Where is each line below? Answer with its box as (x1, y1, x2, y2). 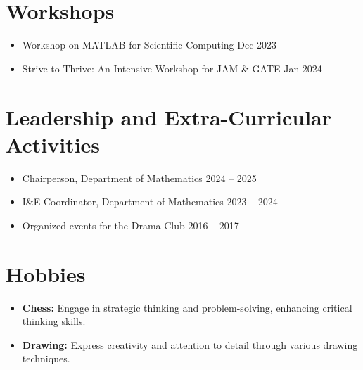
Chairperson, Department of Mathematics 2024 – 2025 (22, 170, 257, 185)
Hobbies (6, 259, 86, 288)
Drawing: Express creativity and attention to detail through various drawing (22, 337, 358, 352)
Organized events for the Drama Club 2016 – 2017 (22, 217, 239, 232)
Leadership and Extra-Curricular (6, 102, 332, 131)
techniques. (22, 351, 70, 366)
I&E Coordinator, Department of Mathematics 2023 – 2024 (22, 194, 278, 209)
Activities (6, 129, 101, 158)
